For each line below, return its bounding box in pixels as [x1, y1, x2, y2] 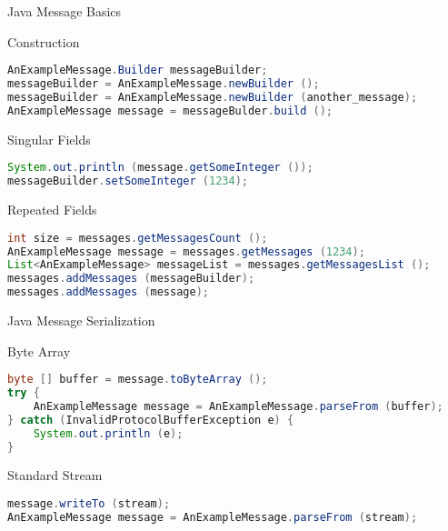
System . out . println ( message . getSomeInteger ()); [7, 161, 314, 175]
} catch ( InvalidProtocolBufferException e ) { [7, 413, 294, 426]
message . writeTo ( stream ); [7, 497, 171, 511]
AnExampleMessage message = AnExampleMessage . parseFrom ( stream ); [7, 510, 418, 524]
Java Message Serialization [7, 311, 155, 329]
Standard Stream [7, 466, 103, 485]
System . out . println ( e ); [33, 426, 184, 440]
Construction [7, 32, 80, 51]
